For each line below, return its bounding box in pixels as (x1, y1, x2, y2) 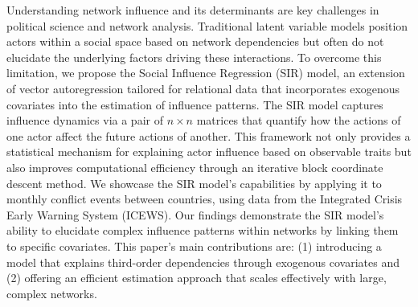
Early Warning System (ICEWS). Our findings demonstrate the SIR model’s (6, 206, 384, 223)
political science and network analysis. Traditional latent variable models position (6, 17, 408, 34)
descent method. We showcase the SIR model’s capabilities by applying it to (6, 174, 382, 191)
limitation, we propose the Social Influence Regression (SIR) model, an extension (6, 64, 405, 81)
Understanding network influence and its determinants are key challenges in (6, 2, 379, 18)
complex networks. (6, 284, 97, 301)
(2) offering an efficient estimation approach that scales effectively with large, (6, 269, 387, 286)
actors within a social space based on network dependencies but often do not (6, 33, 384, 50)
